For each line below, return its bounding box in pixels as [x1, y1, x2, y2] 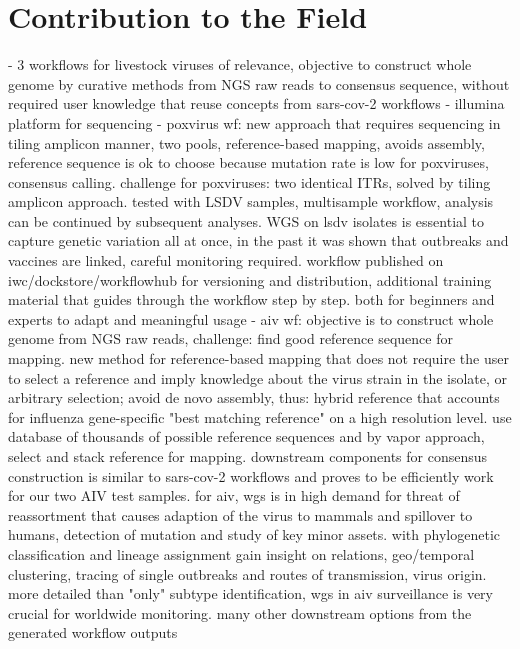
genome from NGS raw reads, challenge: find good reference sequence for [8, 328, 453, 349]
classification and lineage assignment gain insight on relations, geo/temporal [8, 543, 475, 564]
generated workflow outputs [8, 622, 178, 643]
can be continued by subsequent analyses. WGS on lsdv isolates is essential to [8, 210, 485, 231]
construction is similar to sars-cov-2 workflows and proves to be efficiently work [8, 465, 494, 486]
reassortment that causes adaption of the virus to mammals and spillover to [8, 504, 473, 525]
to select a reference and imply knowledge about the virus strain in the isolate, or [8, 367, 508, 388]
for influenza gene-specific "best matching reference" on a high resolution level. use [8, 406, 512, 427]
